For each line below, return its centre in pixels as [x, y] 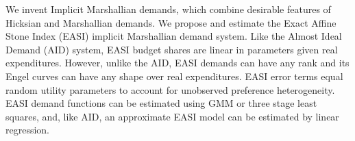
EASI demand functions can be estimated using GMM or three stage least [161, 103]
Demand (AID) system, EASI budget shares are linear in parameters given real [172, 49]
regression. [28, 130]
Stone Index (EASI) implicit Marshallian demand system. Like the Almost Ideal [174, 36]
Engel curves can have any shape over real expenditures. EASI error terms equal [174, 76]
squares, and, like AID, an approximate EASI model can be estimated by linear [172, 116]
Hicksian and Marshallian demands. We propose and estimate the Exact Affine [171, 22]
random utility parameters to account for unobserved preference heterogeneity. [170, 89]
